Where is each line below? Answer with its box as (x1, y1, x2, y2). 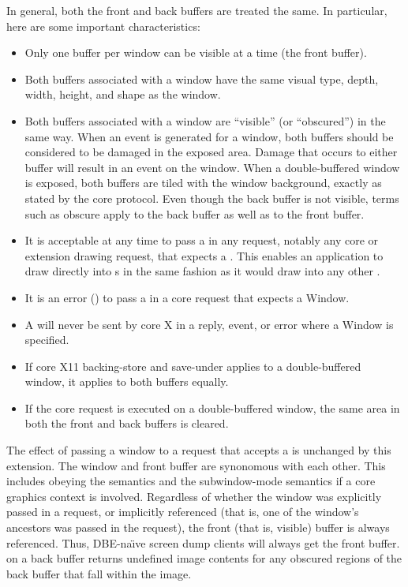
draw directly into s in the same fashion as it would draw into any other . (24, 263, 380, 279)
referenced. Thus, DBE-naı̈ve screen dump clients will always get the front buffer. (6, 534, 400, 551)
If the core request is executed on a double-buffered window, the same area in (24, 399, 400, 416)
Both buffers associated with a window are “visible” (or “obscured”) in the (24, 112, 386, 129)
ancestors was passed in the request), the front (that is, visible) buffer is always (6, 519, 390, 536)
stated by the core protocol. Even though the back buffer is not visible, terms (24, 189, 399, 206)
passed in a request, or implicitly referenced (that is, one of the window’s (6, 503, 359, 520)
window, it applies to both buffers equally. (24, 373, 229, 390)
